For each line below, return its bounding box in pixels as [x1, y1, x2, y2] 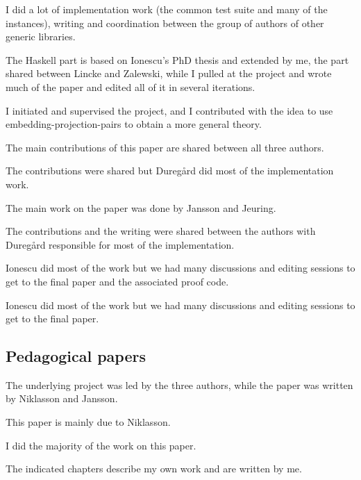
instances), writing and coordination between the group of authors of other [6, 15, 324, 30]
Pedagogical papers [6, 345, 146, 367]
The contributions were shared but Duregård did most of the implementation [6, 163, 334, 178]
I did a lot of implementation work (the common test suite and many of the [6, 2, 328, 16]
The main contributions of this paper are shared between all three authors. [6, 140, 324, 154]
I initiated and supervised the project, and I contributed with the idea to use [6, 103, 333, 117]
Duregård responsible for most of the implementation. [6, 237, 235, 251]
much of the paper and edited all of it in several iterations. [6, 79, 255, 94]
